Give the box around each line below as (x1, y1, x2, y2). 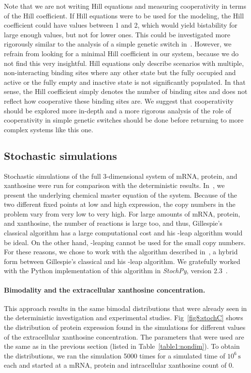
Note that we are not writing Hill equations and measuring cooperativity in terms (4, 1, 246, 11)
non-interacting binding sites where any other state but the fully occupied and (4, 67, 236, 78)
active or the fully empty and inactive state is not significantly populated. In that (4, 77, 246, 87)
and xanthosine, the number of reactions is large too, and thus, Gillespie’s (4, 218, 222, 228)
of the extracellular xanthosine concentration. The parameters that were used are (4, 331, 244, 342)
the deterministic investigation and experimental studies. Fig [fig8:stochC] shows (4, 312, 243, 323)
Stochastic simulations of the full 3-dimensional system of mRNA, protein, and (4, 171, 237, 181)
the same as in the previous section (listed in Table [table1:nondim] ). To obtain (4, 341, 240, 351)
